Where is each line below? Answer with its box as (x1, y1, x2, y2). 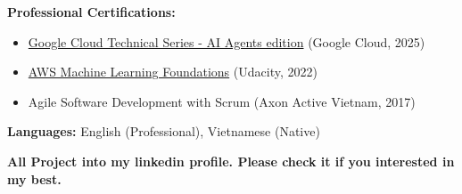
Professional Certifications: (7, 3, 176, 20)
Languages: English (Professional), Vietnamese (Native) (7, 122, 320, 141)
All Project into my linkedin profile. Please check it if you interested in (7, 151, 455, 170)
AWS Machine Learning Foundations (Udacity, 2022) (28, 62, 318, 81)
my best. (7, 169, 62, 188)
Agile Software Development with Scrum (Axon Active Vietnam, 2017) (28, 92, 416, 110)
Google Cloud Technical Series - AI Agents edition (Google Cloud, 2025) (28, 32, 425, 51)
